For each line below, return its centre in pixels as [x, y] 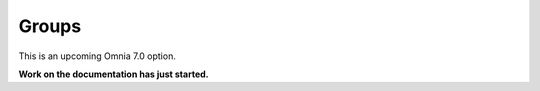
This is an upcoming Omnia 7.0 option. [97, 56]
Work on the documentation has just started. [113, 74]
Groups [50, 26]
